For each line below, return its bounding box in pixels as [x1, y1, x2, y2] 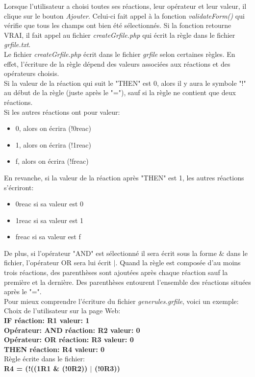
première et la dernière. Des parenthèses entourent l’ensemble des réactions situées [4, 276, 251, 287]
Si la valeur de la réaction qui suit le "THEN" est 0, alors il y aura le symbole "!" [4, 77, 246, 88]
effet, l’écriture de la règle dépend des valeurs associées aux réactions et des [4, 58, 230, 69]
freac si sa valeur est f [15, 231, 81, 242]
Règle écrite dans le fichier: [4, 353, 85, 364]
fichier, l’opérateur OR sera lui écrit [4, 257, 112, 268]
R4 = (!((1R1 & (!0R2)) [4, 363, 88, 373]
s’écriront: [4, 182, 34, 192]
